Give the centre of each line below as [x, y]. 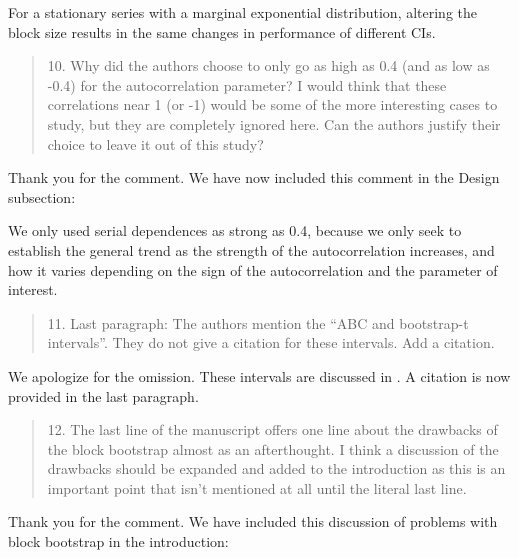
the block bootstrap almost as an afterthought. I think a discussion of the [273, 448]
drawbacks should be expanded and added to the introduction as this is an [276, 468]
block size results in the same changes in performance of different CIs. [222, 31]
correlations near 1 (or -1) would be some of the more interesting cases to [272, 104]
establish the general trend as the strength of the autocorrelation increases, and [251, 249]
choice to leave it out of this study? [155, 143]
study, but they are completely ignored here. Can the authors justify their [274, 123]
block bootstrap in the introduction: [118, 541]
